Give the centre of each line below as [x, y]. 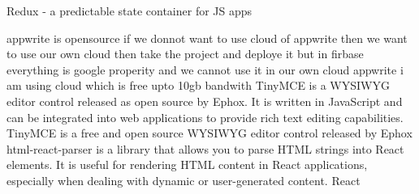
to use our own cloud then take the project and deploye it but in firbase [185, 54]
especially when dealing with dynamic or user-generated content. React [184, 180]
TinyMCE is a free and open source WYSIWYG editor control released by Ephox [209, 133]
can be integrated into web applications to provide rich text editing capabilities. [205, 117]
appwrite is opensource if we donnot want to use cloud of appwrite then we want [207, 38]
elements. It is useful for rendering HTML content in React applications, [187, 164]
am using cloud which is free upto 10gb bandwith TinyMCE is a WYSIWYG [198, 85]
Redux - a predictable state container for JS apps [130, 11]
